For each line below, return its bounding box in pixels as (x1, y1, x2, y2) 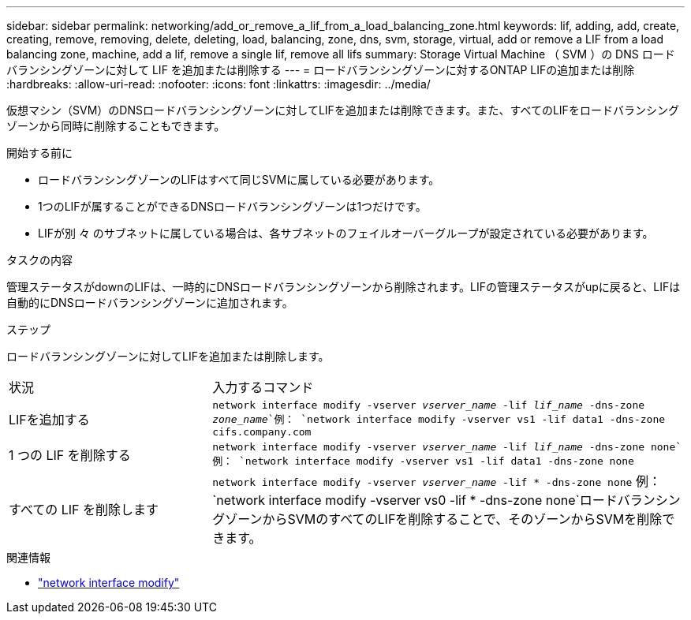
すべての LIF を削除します (9, 502, 159, 517)
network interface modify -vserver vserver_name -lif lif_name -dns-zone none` (212, 441, 682, 453)
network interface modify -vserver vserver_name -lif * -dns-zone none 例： (212, 473, 661, 489)
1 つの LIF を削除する (9, 447, 131, 463)
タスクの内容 (6, 253, 73, 267)
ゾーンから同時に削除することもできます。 (6, 119, 226, 133)
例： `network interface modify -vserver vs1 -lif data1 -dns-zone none (212, 455, 634, 467)
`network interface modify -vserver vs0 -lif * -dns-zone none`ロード (212, 492, 618, 508)
